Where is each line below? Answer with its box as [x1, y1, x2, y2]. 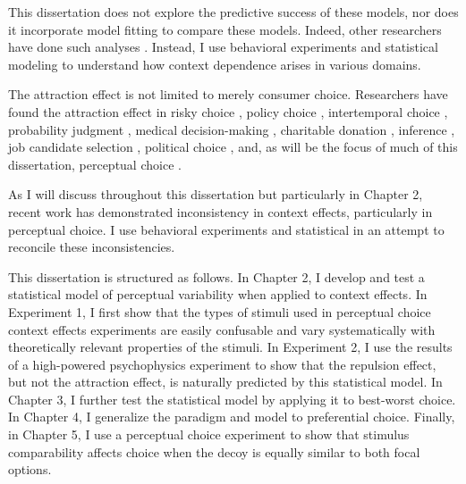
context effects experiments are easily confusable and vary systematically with [8, 320, 436, 338]
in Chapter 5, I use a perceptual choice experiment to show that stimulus [8, 425, 410, 444]
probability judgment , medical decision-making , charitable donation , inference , [8, 120, 455, 138]
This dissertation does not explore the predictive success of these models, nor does [8, 3, 459, 21]
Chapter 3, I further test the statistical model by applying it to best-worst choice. [8, 389, 456, 408]
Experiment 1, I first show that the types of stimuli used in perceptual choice [8, 302, 431, 321]
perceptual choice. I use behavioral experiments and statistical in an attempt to [8, 220, 445, 238]
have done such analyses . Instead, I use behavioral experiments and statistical [8, 38, 438, 56]
